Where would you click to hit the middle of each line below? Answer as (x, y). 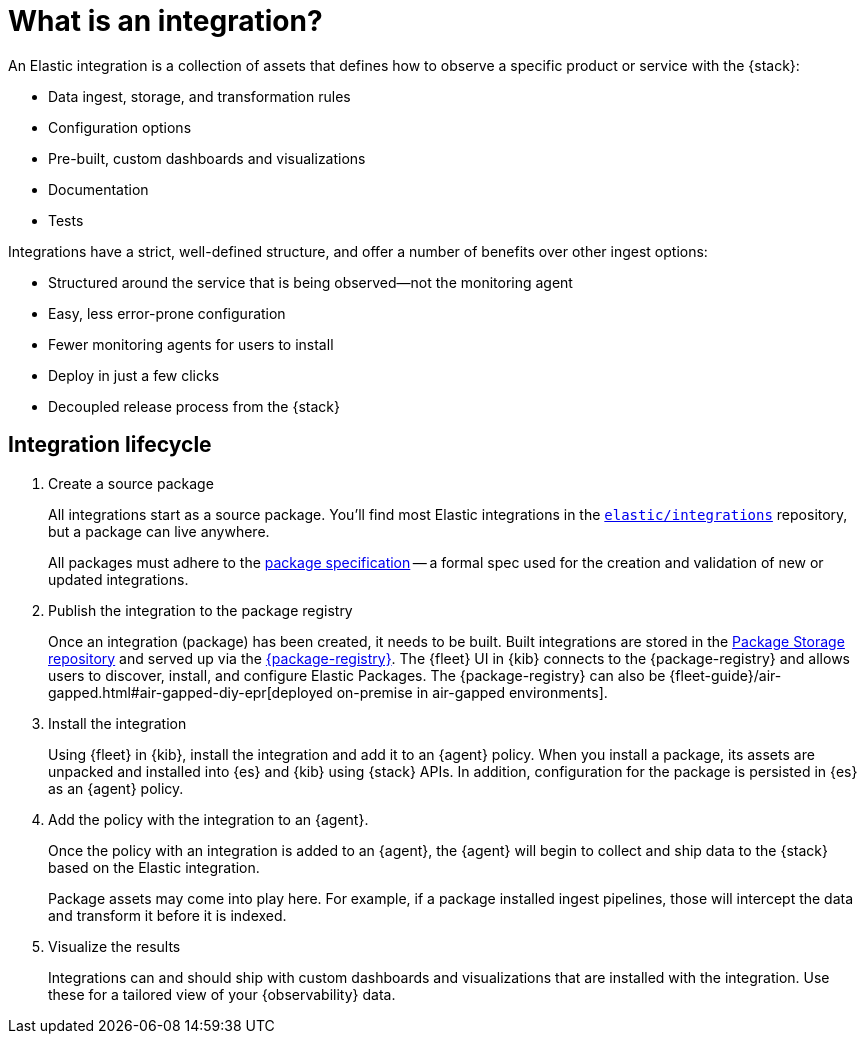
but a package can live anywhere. (159, 531)
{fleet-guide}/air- (725, 675)
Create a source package (131, 483)
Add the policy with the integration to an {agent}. (208, 819)
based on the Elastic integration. (154, 867)
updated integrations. (118, 579)
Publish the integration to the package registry (200, 610)
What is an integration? (165, 21)
